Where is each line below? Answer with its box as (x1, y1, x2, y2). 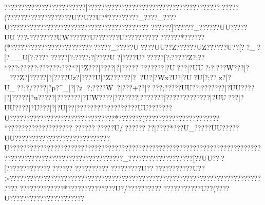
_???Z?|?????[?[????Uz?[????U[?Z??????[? (4, 72, 136, 83)
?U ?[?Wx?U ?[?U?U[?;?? (140, 72, 217, 83)
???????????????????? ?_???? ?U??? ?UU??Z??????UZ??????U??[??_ (37, 42, 257, 52)
